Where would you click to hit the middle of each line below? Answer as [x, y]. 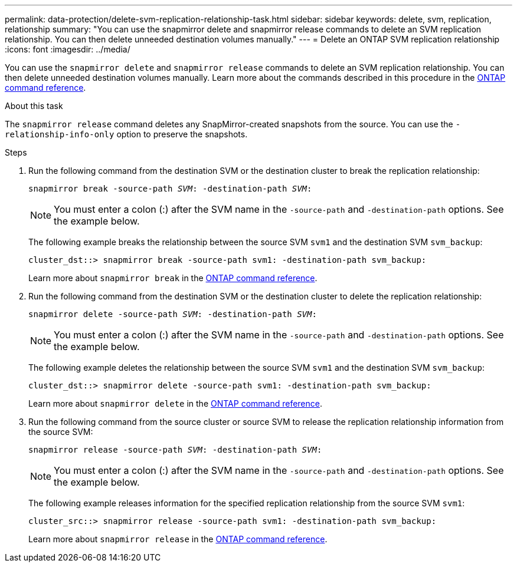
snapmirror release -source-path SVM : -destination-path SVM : [175, 450]
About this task [34, 106]
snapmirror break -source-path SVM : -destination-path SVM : [170, 189]
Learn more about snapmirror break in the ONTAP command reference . [173, 278]
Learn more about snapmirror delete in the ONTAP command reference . [176, 403]
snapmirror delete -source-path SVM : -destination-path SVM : [173, 314]
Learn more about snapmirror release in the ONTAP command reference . [178, 539]
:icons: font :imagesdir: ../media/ [68, 49]
